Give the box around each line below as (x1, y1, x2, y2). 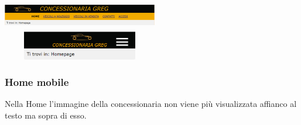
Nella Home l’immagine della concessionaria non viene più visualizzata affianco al (5, 98, 297, 110)
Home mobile (5, 75, 69, 89)
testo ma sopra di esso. (5, 109, 87, 121)
